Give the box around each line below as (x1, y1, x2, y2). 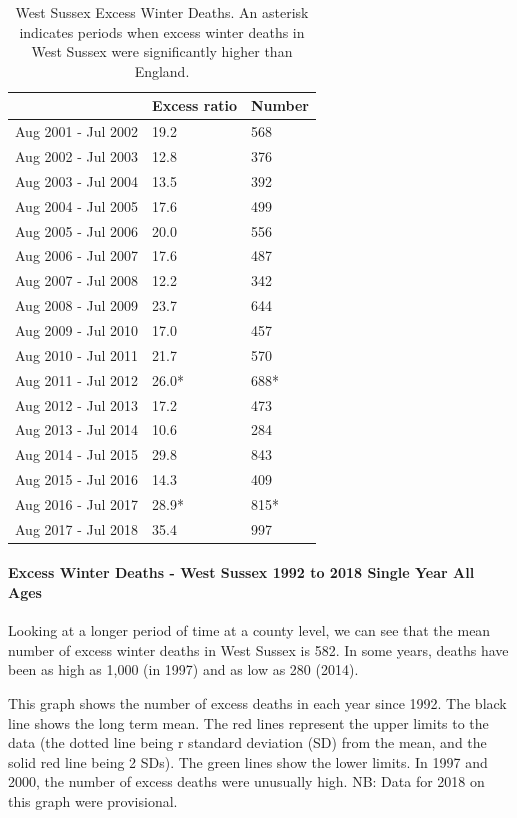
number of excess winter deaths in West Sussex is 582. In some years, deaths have (8, 639, 509, 660)
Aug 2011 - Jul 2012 (15, 369, 139, 390)
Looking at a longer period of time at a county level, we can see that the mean (8, 620, 491, 641)
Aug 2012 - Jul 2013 (15, 394, 139, 415)
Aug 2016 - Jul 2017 (15, 493, 139, 514)
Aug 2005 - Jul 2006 (15, 220, 139, 241)
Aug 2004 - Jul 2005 (15, 195, 139, 216)
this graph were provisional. (8, 790, 178, 811)
